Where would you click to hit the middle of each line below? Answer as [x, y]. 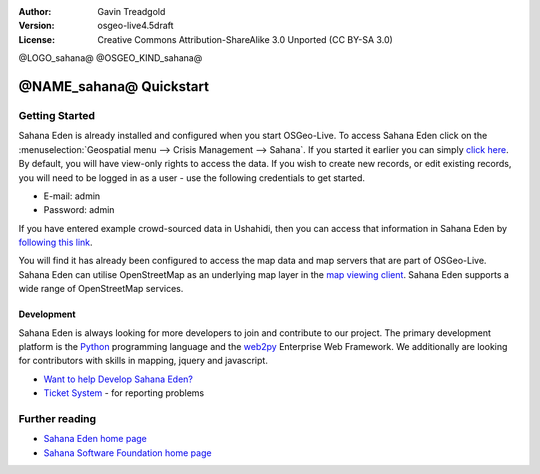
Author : [35, 11]
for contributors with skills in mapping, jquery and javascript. [143, 361]
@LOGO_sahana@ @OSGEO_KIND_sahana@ [110, 58]
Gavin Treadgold [131, 11]
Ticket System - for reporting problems [124, 393]
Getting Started [56, 115]
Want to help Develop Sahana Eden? [118, 379]
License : [36, 39]
